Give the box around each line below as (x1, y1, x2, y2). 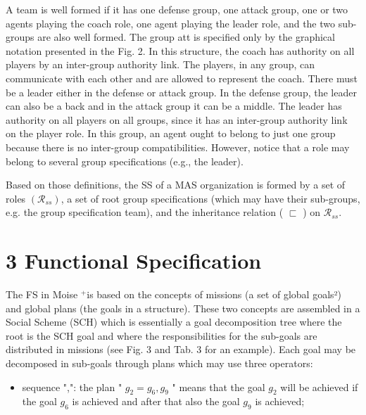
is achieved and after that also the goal (72, 394, 240, 409)
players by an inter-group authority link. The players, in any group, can (6, 57, 315, 72)
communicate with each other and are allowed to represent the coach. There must (6, 70, 358, 85)
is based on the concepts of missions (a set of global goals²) (87, 287, 342, 302)
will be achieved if (280, 379, 358, 394)
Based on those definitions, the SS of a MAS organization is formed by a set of (6, 177, 346, 192)
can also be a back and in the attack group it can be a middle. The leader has (6, 98, 342, 113)
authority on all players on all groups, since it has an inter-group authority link (6, 112, 348, 127)
